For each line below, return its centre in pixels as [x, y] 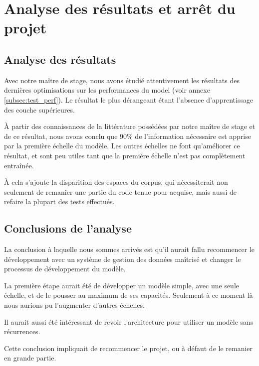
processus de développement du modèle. [65, 269]
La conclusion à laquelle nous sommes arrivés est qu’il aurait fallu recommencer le [129, 249]
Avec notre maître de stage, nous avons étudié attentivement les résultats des [122, 80]
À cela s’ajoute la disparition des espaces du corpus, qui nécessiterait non [116, 182]
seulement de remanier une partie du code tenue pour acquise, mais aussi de [121, 191]
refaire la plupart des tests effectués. [59, 201]
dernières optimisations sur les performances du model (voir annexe [107, 90]
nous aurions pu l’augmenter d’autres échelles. [74, 305]
